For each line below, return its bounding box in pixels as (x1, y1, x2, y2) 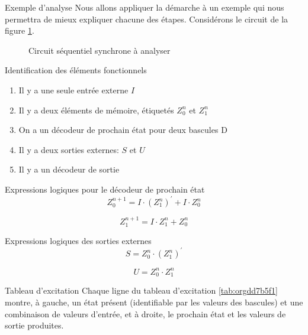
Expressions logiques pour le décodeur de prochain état (5, 183, 205, 195)
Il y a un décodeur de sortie (18, 163, 120, 175)
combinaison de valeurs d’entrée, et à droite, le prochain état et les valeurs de (5, 307, 286, 320)
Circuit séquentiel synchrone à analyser (28, 44, 171, 56)
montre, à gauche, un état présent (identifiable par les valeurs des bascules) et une (5, 295, 303, 308)
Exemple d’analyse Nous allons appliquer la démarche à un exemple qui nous (5, 1, 284, 13)
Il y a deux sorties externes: (18, 143, 119, 155)
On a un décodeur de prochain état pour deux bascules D (18, 123, 227, 136)
